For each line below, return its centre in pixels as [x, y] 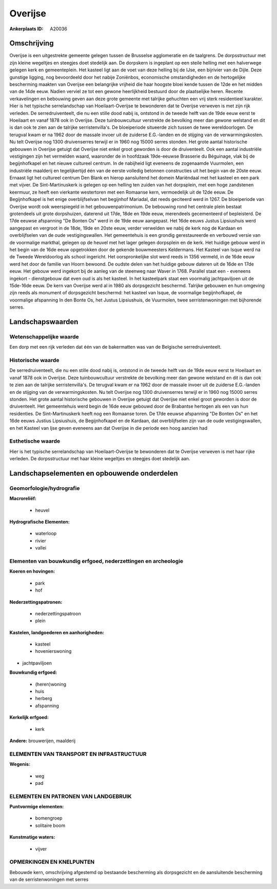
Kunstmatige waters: [32, 837]
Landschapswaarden [44, 322]
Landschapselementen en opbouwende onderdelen [94, 473]
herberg [44, 698]
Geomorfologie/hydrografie [45, 488]
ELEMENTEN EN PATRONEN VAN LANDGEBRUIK [71, 796]
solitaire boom [50, 825]
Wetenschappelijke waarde [44, 336]
